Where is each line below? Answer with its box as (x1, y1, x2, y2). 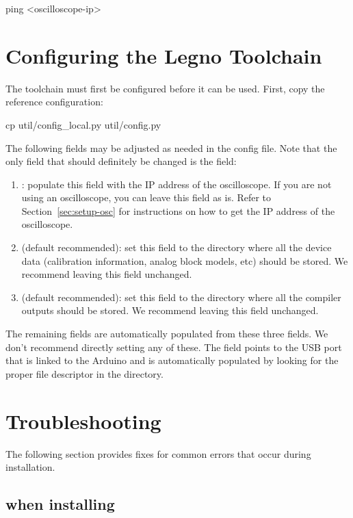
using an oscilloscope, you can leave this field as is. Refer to (21, 190, 272, 205)
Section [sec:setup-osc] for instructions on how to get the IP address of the (21, 203, 335, 218)
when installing (5, 493, 115, 515)
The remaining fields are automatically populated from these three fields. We (5, 326, 328, 341)
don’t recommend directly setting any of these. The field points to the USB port (5, 339, 342, 354)
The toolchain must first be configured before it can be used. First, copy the (5, 81, 325, 95)
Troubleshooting (5, 406, 161, 435)
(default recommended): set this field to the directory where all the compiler (21, 289, 341, 304)
